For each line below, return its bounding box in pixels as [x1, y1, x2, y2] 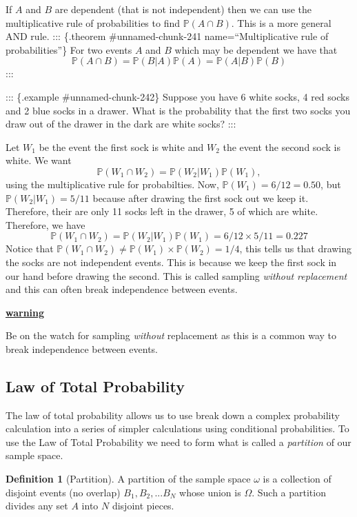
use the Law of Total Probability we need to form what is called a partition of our [6, 434, 351, 449]
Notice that [6, 241, 54, 256]
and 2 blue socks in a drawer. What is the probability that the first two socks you [6, 103, 351, 117]
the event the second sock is [223, 139, 341, 154]
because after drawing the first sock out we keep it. [92, 190, 309, 205]
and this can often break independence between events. [6, 282, 238, 296]
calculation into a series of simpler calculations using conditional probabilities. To [6, 421, 349, 436]
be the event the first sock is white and [39, 139, 204, 154]
